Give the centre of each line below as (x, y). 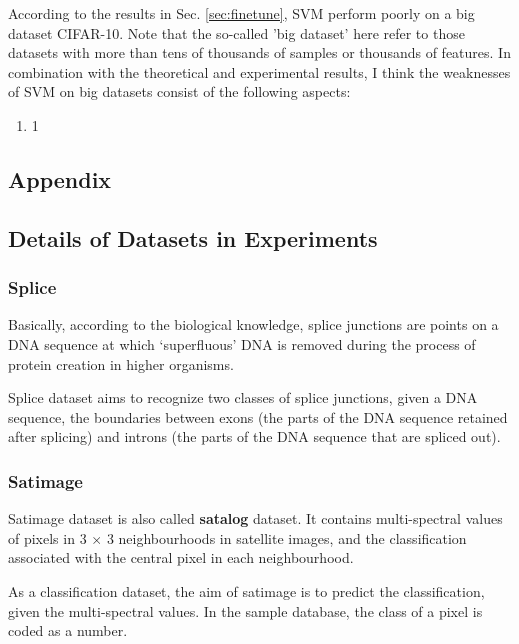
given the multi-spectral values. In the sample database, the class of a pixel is (245, 610)
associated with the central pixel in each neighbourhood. (181, 557)
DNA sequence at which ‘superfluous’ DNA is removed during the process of (242, 343)
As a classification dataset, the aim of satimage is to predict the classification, (246, 590)
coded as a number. (68, 630)
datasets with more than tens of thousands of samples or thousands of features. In (259, 52)
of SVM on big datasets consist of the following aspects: (179, 91)
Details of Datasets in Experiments (193, 237)
